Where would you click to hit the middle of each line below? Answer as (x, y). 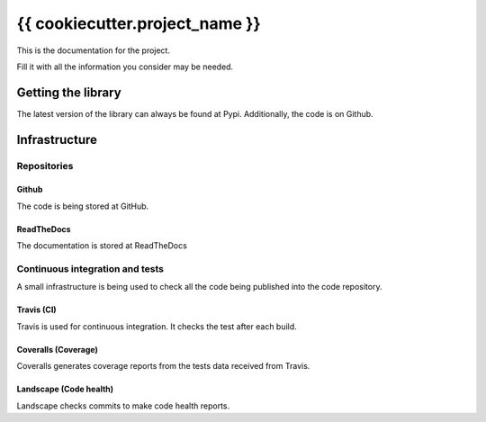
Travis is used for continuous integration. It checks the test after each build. (157, 326)
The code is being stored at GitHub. (83, 206)
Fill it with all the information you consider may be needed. (125, 67)
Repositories (45, 166)
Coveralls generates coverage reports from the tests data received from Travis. (163, 366)
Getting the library (69, 92)
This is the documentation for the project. (94, 50)
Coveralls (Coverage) (57, 349)
